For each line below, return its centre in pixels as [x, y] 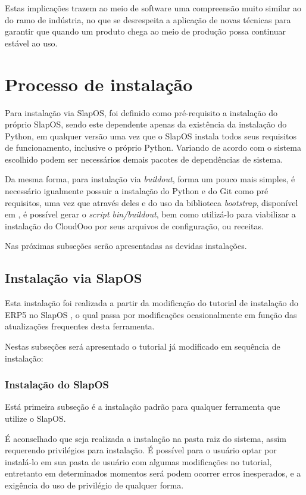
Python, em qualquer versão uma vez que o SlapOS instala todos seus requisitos [151, 136]
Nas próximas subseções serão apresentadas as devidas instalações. [126, 246]
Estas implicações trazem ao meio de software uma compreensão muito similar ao [153, 8]
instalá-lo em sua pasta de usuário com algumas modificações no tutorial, [138, 461]
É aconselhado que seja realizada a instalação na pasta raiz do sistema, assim [146, 438]
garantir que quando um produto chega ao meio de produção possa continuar [146, 31]
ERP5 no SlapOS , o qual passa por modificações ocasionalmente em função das [151, 314]
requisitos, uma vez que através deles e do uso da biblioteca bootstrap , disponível [152, 202]
